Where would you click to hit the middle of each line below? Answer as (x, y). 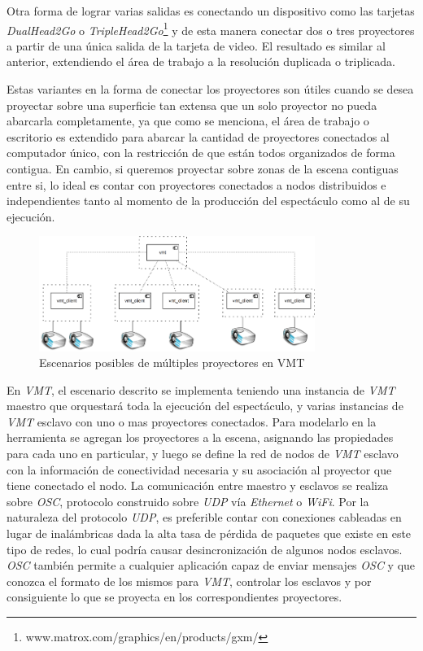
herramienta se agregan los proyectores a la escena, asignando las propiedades (200, 437)
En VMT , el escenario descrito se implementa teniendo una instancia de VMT (201, 389)
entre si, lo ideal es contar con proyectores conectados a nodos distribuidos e (196, 184)
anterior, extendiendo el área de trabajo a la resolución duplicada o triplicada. (201, 61)
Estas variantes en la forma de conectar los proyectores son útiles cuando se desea (210, 89)
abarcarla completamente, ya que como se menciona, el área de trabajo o (188, 121)
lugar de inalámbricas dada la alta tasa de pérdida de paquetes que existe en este (209, 533)
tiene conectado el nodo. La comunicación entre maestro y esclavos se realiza (198, 485)
